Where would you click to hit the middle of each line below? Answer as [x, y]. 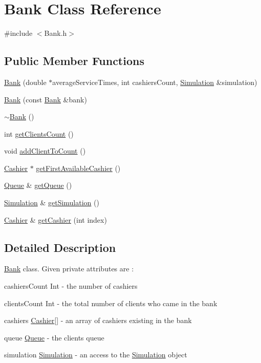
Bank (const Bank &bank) [46, 99]
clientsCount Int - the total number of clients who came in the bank [111, 303]
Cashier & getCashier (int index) [56, 219]
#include [18, 33]
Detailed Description [60, 247]
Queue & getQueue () [38, 185]
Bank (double [25, 82]
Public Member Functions [74, 61]
